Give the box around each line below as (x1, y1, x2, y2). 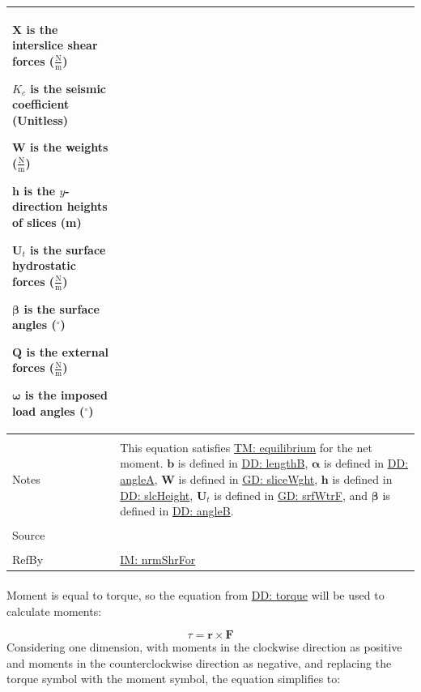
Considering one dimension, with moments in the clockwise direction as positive (6, 639, 402, 656)
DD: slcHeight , (120, 486, 193, 503)
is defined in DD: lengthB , (177, 455, 308, 472)
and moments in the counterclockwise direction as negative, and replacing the (6, 654, 392, 671)
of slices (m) (12, 213, 82, 230)
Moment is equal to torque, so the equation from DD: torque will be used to (6, 587, 385, 604)
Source (12, 527, 45, 544)
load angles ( (12, 402, 85, 419)
